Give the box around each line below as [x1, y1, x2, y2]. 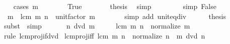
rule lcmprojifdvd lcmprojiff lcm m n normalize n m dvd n [4, 30, 205, 40]
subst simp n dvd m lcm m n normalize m [4, 20, 190, 31]
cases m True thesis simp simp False [13, 1, 216, 11]
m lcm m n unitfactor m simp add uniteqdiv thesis [7, 10, 226, 21]
